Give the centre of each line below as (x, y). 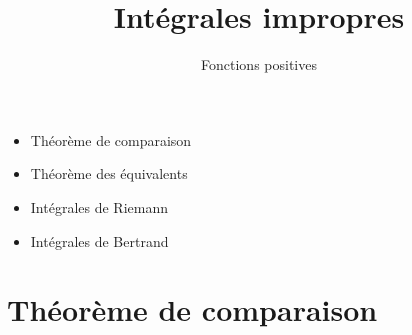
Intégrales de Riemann (99, 206)
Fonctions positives (259, 64)
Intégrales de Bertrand (99, 240)
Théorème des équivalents (109, 173)
